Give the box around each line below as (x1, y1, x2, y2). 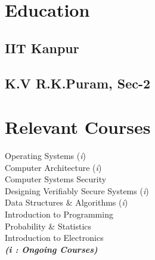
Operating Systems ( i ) (5, 149, 86, 162)
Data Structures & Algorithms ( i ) (5, 196, 128, 209)
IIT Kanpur (5, 38, 79, 57)
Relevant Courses (5, 115, 151, 139)
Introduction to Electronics (5, 231, 104, 244)
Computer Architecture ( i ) (5, 161, 102, 173)
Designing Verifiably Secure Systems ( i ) (5, 184, 149, 197)
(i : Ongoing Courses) (5, 243, 98, 255)
